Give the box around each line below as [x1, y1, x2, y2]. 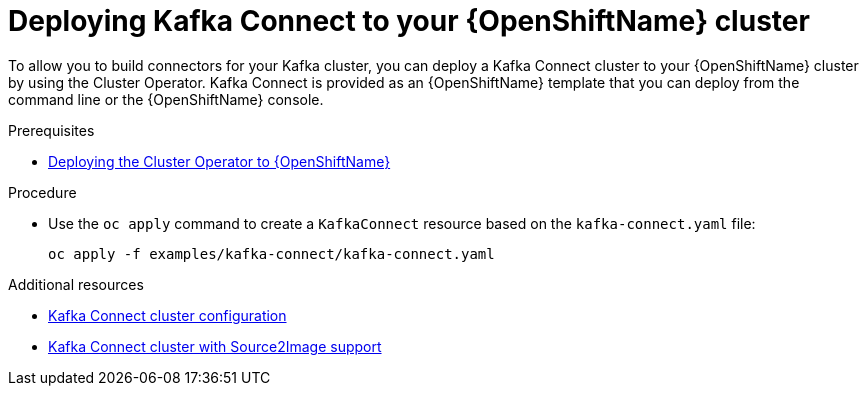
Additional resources [8, 275, 144, 293]
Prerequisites [8, 121, 95, 139]
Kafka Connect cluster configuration [48, 306, 287, 324]
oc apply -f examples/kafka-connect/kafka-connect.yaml [48, 245, 495, 262]
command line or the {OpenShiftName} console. [8, 90, 324, 108]
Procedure [8, 183, 77, 201]
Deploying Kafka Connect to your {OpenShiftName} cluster [8, 4, 810, 38]
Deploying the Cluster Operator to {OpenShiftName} [48, 152, 391, 170]
